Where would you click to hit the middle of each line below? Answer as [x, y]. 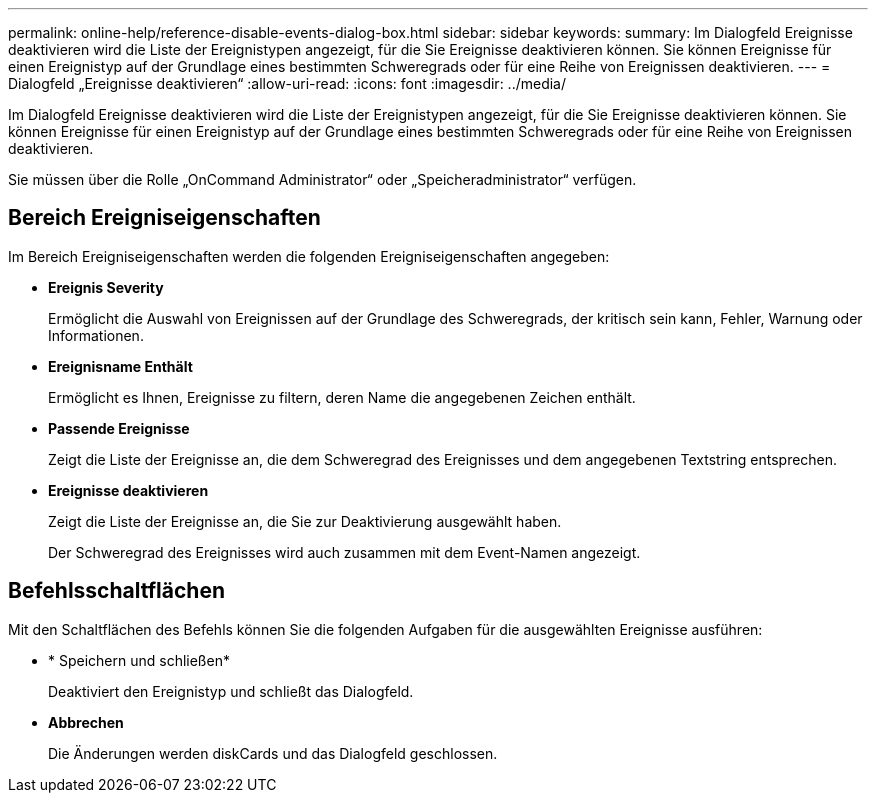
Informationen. [96, 335]
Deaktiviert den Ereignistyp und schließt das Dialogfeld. [231, 691]
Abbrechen [86, 722]
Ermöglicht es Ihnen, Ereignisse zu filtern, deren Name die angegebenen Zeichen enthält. [342, 397]
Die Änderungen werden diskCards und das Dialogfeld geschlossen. [273, 753]
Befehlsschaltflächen [116, 591]
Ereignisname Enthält [120, 366]
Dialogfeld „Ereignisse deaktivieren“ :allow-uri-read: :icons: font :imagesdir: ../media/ [287, 83]
